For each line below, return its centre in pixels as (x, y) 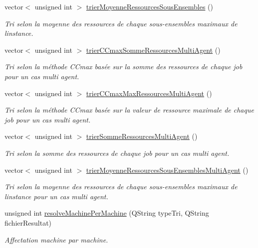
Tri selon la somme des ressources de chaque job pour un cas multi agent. (117, 153)
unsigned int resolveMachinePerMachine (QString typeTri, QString (107, 213)
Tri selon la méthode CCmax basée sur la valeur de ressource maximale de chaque (129, 110)
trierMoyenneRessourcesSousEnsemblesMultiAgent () (167, 170)
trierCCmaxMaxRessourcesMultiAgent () (149, 93)
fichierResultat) (28, 222)
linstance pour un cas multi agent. (56, 196)
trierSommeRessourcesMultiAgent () (142, 136)
